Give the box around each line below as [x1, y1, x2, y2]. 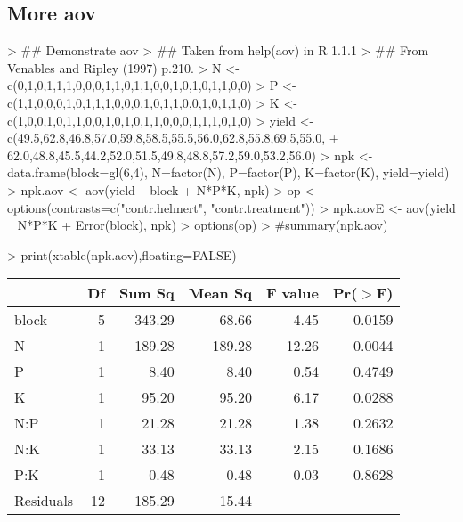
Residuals [14, 490, 74, 511]
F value [265, 282, 320, 304]
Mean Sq [188, 282, 252, 304]
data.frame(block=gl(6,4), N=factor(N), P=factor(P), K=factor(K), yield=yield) [7, 163, 450, 182]
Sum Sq [118, 282, 175, 304]
